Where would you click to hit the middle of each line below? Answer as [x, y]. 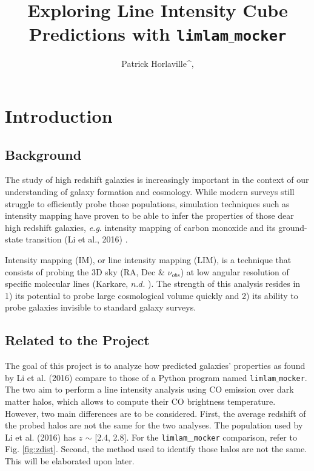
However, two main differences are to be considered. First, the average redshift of [155, 413]
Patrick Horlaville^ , [158, 64]
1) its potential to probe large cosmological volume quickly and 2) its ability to [152, 295]
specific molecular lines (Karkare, [67, 284]
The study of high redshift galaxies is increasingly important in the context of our [157, 180]
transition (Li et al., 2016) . [77, 239]
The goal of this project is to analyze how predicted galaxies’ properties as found [155, 366]
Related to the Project [77, 340]
